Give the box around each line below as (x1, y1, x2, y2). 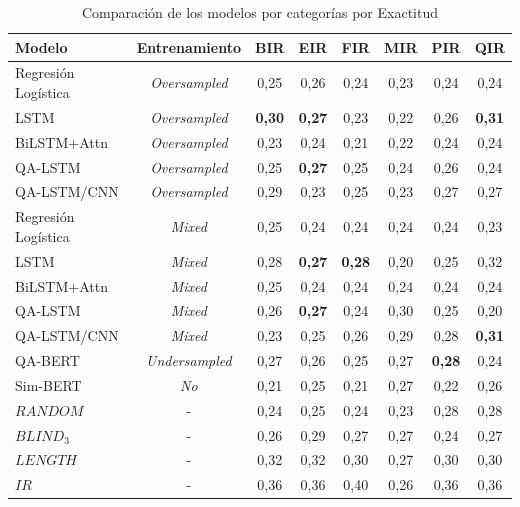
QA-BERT (15, 350, 80, 371)
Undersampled (146, 350, 232, 371)
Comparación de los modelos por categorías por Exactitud (81, 2, 439, 22)
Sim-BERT (15, 374, 82, 395)
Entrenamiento (136, 36, 241, 57)
